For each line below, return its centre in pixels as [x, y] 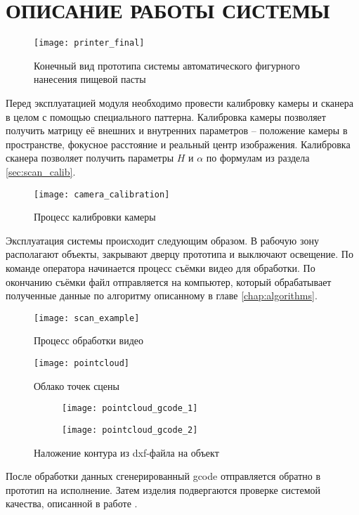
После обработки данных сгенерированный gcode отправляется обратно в [163, 476]
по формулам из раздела [258, 158]
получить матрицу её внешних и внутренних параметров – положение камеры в [177, 130]
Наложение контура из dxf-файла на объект [126, 452]
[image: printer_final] [89, 43]
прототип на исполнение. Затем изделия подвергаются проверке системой [163, 489]
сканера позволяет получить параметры [90, 158]
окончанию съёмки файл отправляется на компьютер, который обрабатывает [169, 281]
